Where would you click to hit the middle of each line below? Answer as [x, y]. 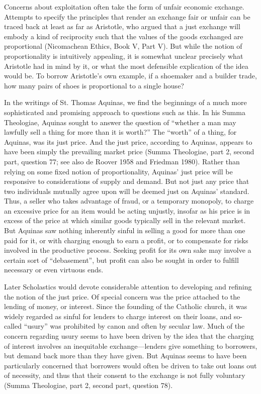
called [13, 326]
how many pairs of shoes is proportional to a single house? [94, 85]
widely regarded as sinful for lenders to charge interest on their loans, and [118, 316]
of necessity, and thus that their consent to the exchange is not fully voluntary [125, 375]
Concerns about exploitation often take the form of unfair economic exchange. [124, 7]
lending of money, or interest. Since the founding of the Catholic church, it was [126, 306]
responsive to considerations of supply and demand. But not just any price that [127, 181]
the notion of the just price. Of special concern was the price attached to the [122, 296]
